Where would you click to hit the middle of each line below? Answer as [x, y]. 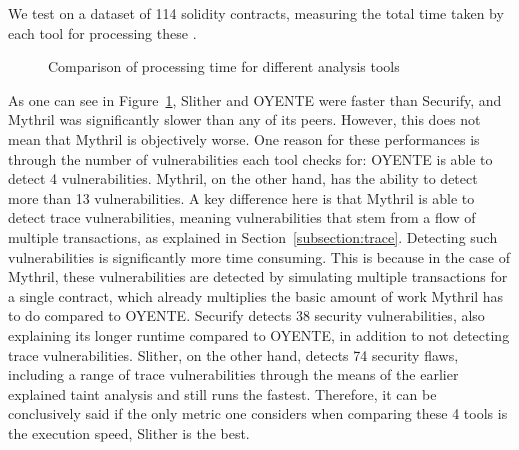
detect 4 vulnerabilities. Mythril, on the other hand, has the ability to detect [243, 178]
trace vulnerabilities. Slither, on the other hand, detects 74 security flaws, [233, 354]
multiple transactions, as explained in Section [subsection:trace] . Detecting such [253, 236]
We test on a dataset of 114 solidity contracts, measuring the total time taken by [256, 13]
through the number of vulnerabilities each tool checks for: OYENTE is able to [250, 158]
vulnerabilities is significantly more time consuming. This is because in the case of [259, 256]
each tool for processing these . [102, 32]
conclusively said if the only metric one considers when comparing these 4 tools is [258, 413]
